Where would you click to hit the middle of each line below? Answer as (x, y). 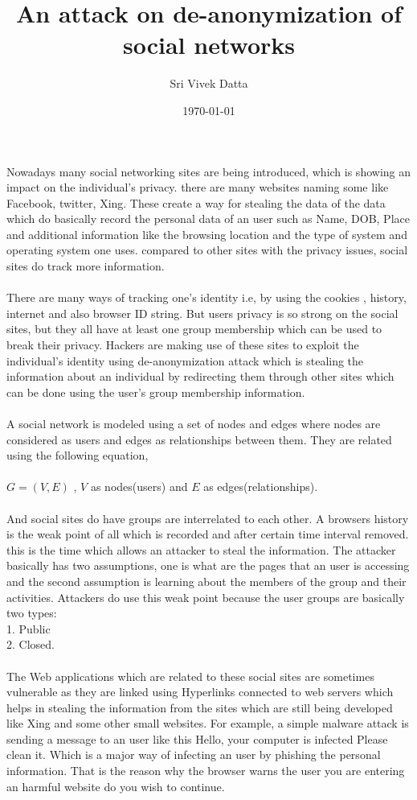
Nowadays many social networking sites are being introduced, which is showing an (209, 171)
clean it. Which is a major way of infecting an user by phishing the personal (194, 755)
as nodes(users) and (139, 487)
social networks (209, 45)
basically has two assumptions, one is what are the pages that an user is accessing (208, 565)
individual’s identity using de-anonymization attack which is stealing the (185, 360)
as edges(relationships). (261, 487)
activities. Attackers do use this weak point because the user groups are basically (206, 597)
